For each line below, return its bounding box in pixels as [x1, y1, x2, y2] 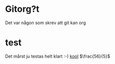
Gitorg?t [5, 3, 40, 15]
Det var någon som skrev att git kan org [5, 20, 86, 26]
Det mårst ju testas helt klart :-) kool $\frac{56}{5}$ [5, 53, 111, 59]
